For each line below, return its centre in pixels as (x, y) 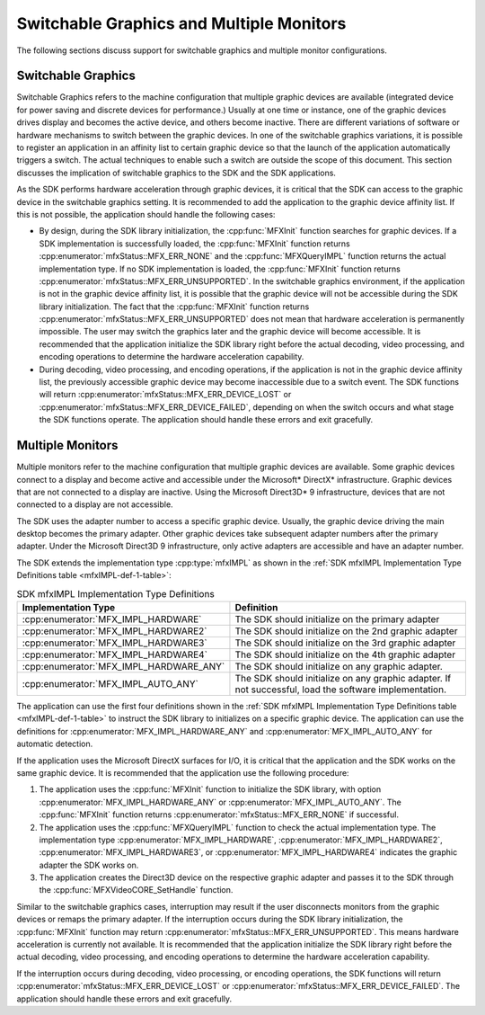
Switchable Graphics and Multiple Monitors (181, 23)
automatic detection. (55, 744)
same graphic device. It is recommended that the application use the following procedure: (183, 772)
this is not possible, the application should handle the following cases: (146, 214)
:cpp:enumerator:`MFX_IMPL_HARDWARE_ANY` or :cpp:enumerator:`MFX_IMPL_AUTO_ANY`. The (220, 802)
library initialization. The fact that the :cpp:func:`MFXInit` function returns (174, 307)
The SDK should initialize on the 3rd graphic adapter (345, 643)
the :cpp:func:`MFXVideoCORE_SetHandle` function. (136, 890)
